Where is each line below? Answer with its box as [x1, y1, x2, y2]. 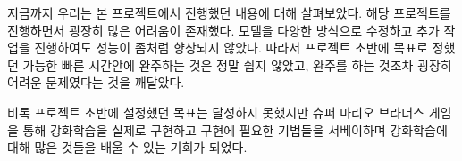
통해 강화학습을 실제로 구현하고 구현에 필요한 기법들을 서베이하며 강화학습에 [22, 120, 448, 139]
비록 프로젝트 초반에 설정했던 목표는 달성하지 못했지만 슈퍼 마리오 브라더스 [7, 102, 424, 121]
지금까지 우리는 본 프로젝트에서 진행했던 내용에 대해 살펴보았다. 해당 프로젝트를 [7, 4, 451, 21]
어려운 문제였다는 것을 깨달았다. [7, 73, 185, 92]
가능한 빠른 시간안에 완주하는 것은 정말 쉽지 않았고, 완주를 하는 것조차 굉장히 [22, 55, 452, 74]
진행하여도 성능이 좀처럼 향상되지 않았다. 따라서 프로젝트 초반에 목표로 [34, 38, 428, 57]
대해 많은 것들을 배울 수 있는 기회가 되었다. [7, 138, 248, 157]
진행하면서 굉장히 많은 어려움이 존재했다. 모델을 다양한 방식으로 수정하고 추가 [7, 20, 440, 39]
